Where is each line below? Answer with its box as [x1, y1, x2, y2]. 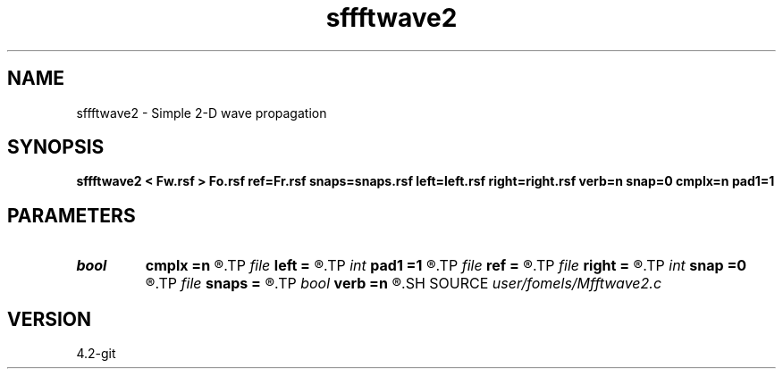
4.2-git [76, 346, 116, 362]
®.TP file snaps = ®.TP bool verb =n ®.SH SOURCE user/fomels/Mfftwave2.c [145, 274, 662, 293]
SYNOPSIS [7, 136, 105, 159]
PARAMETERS [7, 204, 136, 227]
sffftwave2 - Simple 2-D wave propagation [76, 104, 327, 121]
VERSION [7, 307, 92, 330]
